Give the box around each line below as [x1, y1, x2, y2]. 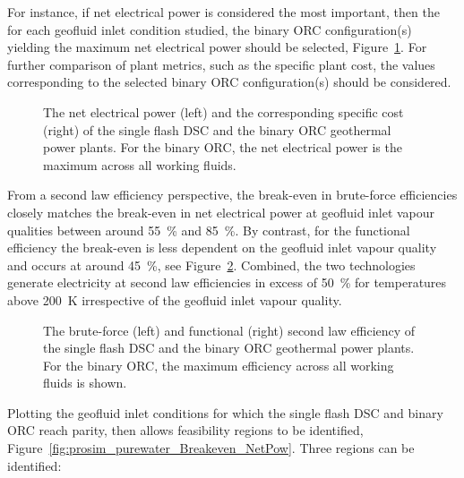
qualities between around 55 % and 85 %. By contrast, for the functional [7, 220, 410, 239]
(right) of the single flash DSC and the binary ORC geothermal [43, 120, 391, 139]
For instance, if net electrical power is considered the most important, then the [7, 3, 440, 21]
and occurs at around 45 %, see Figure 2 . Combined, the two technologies [7, 255, 416, 274]
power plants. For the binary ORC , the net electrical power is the [43, 138, 402, 157]
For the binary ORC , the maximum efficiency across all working [43, 355, 394, 374]
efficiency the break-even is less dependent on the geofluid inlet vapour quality [7, 238, 437, 257]
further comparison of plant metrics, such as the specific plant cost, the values [7, 55, 435, 73]
